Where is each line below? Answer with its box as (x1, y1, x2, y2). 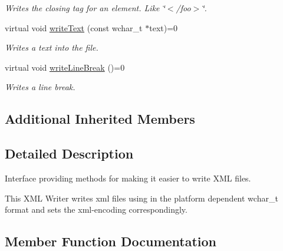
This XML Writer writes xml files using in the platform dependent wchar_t (5, 191, 278, 204)
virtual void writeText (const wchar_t (5, 21, 143, 34)
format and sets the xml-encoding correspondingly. (5, 203, 187, 216)
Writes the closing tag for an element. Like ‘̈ (5, 2, 165, 14)
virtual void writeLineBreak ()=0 (5, 61, 125, 73)
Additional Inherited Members (5, 110, 195, 128)
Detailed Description (5, 144, 134, 163)
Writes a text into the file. (5, 41, 98, 54)
